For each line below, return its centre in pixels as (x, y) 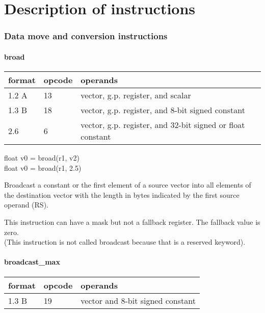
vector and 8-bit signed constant (138, 300)
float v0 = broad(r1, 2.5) (43, 167)
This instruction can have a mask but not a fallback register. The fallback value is (132, 221)
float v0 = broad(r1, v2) (42, 158)
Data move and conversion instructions (86, 36)
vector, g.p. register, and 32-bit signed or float (163, 125)
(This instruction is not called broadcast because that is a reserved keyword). (125, 242)
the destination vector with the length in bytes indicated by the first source (122, 194)
